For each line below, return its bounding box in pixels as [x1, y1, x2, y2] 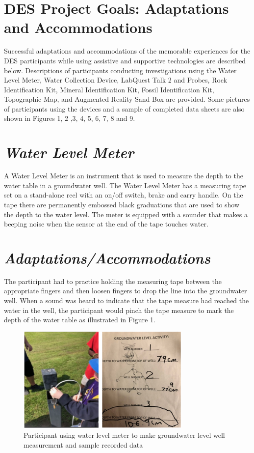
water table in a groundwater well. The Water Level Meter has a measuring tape [4, 180, 247, 190]
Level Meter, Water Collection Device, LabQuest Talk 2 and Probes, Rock [4, 75, 228, 85]
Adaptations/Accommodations [4, 247, 210, 268]
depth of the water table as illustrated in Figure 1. [4, 314, 155, 325]
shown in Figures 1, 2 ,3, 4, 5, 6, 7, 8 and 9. [4, 113, 135, 123]
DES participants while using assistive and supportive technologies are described [4, 55, 246, 65]
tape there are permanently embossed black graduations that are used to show [4, 199, 240, 209]
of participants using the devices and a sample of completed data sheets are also [4, 103, 245, 113]
